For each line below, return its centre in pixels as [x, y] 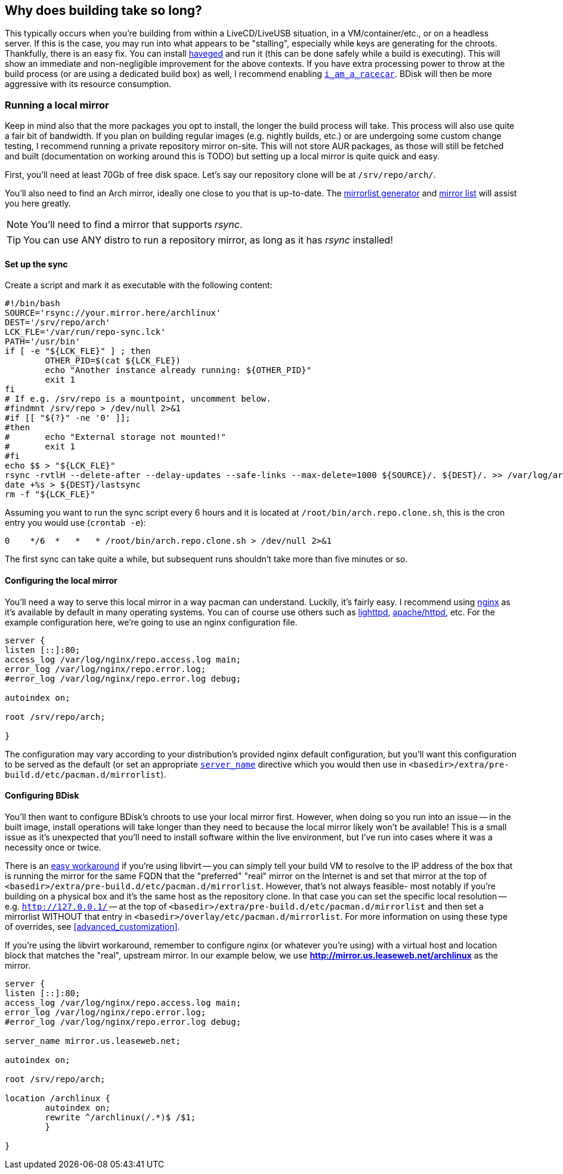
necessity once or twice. [53, 847]
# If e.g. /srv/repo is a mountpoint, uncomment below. [138, 399]
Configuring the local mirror [61, 580]
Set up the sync [36, 264]
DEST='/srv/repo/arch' [58, 323]
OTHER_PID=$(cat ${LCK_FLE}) [113, 361]
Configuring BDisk [42, 796]
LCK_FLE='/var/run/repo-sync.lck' [85, 332]
